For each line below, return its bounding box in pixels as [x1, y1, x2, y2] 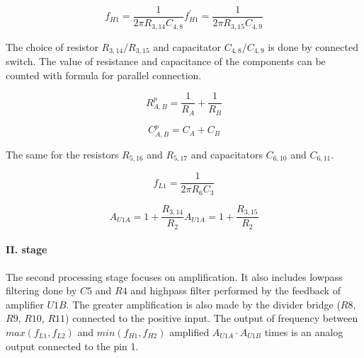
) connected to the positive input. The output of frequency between [65, 311, 358, 325]
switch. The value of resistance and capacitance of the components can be [6, 53, 326, 68]
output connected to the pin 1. [6, 338, 139, 353]
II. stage [6, 242, 47, 257]
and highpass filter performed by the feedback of [130, 283, 341, 298]
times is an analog [264, 324, 343, 339]
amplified [169, 324, 210, 339]
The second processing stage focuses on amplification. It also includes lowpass [6, 269, 343, 284]
